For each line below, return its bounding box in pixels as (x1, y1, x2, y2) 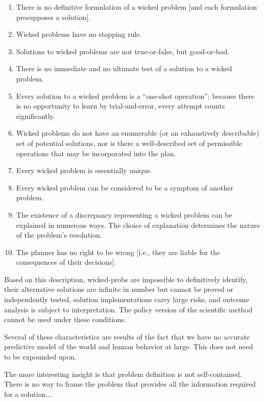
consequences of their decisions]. (16, 257, 116, 267)
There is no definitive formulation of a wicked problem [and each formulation (16, 2, 257, 12)
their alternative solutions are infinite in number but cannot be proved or (4, 284, 233, 294)
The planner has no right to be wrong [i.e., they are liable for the (16, 246, 221, 257)
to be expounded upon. (4, 351, 77, 362)
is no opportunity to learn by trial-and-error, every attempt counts (16, 100, 225, 111)
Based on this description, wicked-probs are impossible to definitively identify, (4, 273, 248, 284)
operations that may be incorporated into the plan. (16, 147, 176, 158)
